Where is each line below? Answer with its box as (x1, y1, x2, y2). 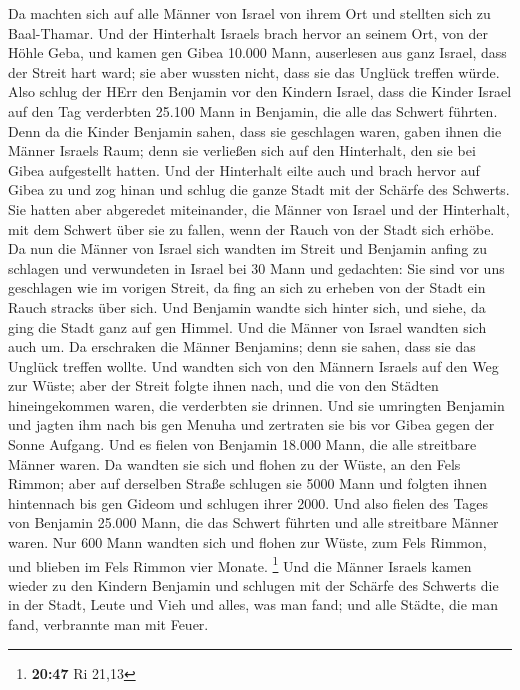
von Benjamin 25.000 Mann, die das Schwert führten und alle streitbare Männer (8, 512, 499, 533)
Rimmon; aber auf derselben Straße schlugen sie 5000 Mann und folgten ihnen (8, 473, 487, 494)
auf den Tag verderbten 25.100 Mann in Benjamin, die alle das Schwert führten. (8, 100, 498, 121)
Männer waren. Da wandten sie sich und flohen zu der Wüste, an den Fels (8, 453, 461, 474)
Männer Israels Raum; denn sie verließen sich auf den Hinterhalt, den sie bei (8, 140, 476, 161)
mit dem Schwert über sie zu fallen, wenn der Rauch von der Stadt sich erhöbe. (8, 218, 495, 239)
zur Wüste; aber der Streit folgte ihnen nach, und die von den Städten (8, 375, 439, 396)
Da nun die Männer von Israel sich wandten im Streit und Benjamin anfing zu (8, 238, 488, 259)
